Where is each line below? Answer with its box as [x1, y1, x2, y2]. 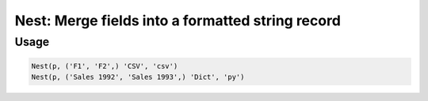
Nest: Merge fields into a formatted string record [14, 12, 341, 29]
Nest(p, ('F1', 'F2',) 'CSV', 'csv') [31, 62, 178, 70]
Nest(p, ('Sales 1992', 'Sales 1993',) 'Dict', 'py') [31, 73, 245, 82]
